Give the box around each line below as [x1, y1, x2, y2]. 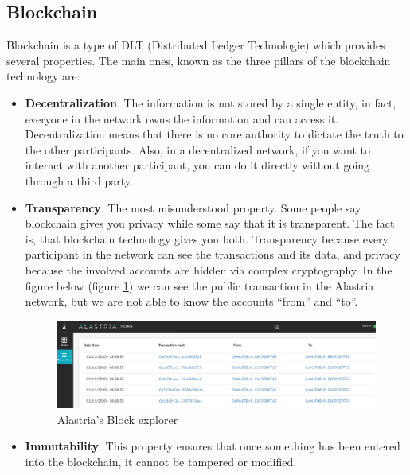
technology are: [6, 68, 80, 84]
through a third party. [25, 172, 133, 189]
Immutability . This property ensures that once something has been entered [25, 438, 400, 454]
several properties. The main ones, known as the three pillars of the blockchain [6, 52, 391, 68]
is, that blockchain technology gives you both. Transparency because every [25, 230, 389, 247]
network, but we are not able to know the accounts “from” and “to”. [25, 293, 358, 310]
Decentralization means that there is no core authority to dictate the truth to [25, 126, 404, 142]
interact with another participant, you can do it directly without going [25, 157, 370, 173]
